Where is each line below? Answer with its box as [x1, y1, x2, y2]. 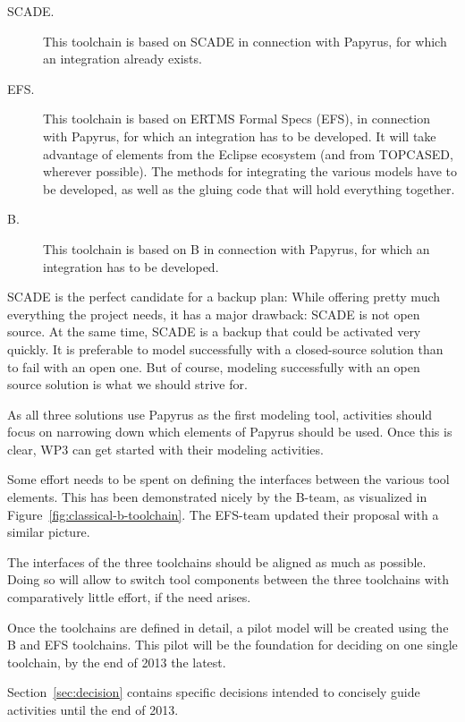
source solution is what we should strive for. [7, 375, 248, 394]
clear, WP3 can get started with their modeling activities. [7, 439, 324, 458]
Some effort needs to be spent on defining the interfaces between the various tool [7, 470, 450, 488]
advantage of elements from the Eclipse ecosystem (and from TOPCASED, [43, 144, 453, 163]
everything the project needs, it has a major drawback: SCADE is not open [7, 304, 420, 323]
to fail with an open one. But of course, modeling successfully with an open [7, 357, 420, 376]
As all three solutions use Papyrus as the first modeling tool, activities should [7, 404, 433, 423]
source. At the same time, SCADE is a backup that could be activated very [7, 322, 421, 341]
